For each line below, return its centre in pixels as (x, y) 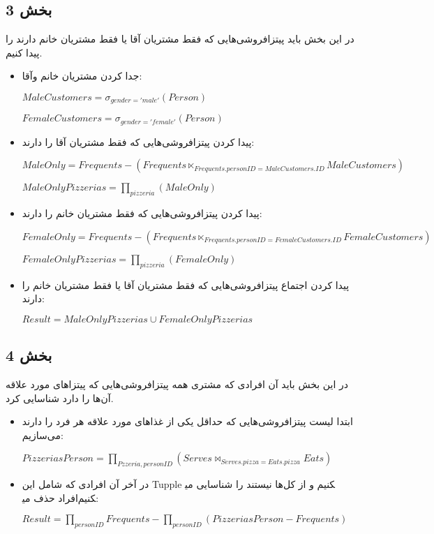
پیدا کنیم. (24, 52)
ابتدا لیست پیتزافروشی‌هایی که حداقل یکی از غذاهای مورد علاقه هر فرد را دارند (187, 421)
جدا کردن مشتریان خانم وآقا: (82, 76)
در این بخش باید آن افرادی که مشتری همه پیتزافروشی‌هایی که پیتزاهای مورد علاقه (177, 384)
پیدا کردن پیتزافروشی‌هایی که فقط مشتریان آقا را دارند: (138, 141)
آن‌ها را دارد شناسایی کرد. (60, 398)
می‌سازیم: (43, 435)
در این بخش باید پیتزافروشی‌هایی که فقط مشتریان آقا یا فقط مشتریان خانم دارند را (180, 39)
